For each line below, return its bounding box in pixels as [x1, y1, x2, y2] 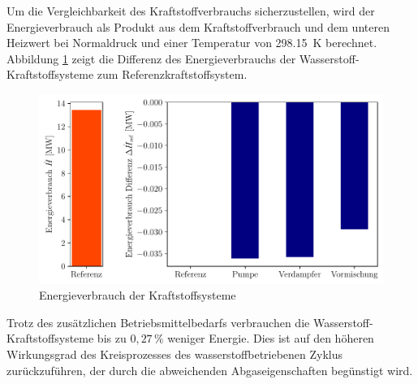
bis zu [97, 330, 127, 347]
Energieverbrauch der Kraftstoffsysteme [39, 287, 236, 304]
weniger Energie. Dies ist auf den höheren [167, 330, 374, 347]
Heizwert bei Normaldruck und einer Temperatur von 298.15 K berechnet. [6, 34, 377, 51]
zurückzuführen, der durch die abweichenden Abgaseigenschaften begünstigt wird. [6, 361, 413, 378]
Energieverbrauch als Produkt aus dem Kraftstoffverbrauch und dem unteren [6, 18, 390, 35]
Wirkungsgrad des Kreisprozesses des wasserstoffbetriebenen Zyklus [6, 346, 343, 363]
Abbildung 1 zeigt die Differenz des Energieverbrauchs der [6, 50, 296, 67]
